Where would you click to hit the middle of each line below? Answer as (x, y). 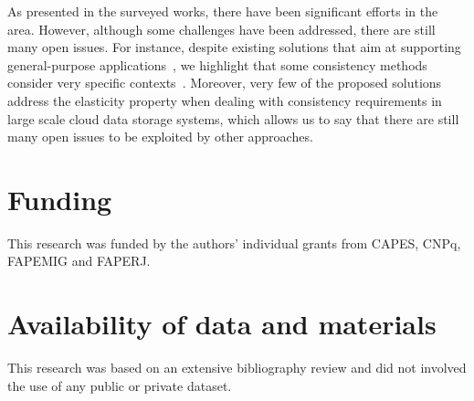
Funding (60, 199)
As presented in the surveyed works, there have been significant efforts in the (223, 11)
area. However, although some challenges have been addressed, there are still (221, 29)
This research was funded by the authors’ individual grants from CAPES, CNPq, (234, 243)
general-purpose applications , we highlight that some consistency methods (217, 64)
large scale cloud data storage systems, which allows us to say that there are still (233, 118)
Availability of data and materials (222, 324)
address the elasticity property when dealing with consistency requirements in (225, 100)
